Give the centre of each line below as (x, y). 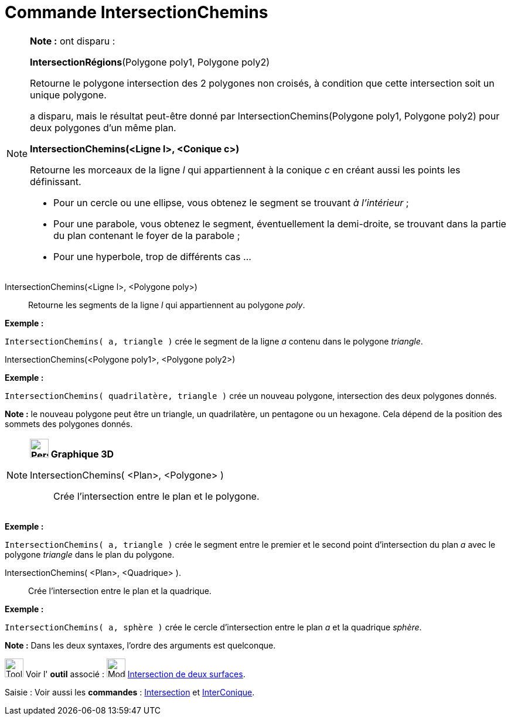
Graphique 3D (82, 454)
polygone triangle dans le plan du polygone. (90, 554)
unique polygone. (68, 95)
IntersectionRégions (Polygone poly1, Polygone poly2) (150, 62)
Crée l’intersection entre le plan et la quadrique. (120, 591)
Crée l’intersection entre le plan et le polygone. (156, 496)
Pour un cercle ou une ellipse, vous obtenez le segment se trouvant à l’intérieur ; (231, 202)
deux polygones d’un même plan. (103, 127)
